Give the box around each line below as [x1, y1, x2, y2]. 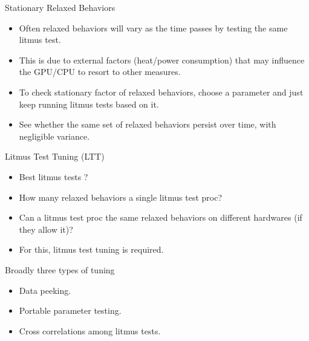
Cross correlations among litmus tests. [19, 324, 161, 337]
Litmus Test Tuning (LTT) [5, 150, 105, 163]
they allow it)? [19, 222, 73, 235]
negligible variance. [19, 129, 90, 142]
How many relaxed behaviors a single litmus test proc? [19, 190, 223, 203]
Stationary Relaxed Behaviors [5, 1, 115, 13]
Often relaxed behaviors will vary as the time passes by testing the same [19, 21, 288, 34]
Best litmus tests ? [19, 170, 88, 183]
